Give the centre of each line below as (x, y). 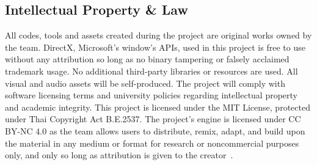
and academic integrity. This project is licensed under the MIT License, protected (158, 107)
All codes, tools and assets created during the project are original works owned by (158, 35)
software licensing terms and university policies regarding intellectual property (151, 95)
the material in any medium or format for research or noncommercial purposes (152, 143)
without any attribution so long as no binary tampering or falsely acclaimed (147, 59)
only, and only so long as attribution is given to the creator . (119, 155)
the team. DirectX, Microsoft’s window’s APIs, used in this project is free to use (155, 47)
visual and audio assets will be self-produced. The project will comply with (145, 83)
